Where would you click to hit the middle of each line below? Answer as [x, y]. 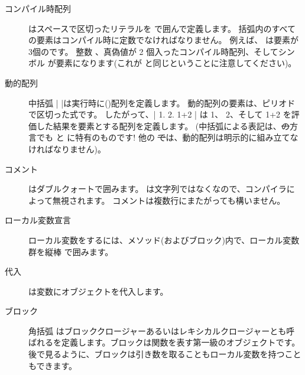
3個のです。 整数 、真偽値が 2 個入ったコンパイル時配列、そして [153, 51]
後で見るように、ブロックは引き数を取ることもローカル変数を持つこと [165, 354]
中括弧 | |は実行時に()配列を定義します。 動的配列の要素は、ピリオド [162, 102]
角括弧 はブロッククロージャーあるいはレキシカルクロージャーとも [158, 330]
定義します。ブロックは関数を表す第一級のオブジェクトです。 [181, 342]
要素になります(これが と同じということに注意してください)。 [176, 63]
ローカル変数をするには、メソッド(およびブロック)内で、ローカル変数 [164, 239]
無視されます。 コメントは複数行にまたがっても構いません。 [169, 200]
